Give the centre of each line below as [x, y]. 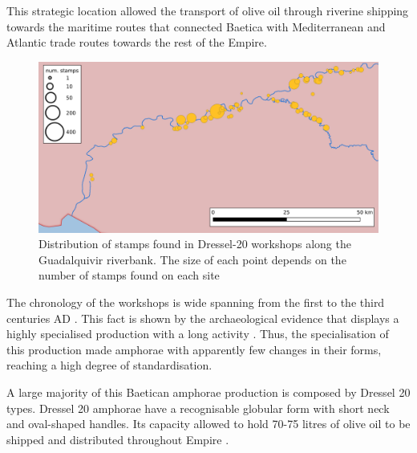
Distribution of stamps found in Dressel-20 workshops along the [195, 244]
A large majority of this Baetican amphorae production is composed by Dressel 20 [208, 392]
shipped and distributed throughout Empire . [118, 439]
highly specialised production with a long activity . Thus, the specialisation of [198, 334]
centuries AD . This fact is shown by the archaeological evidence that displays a [203, 318]
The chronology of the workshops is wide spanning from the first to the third [196, 302]
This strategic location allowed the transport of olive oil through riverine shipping [208, 10]
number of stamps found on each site [129, 275]
